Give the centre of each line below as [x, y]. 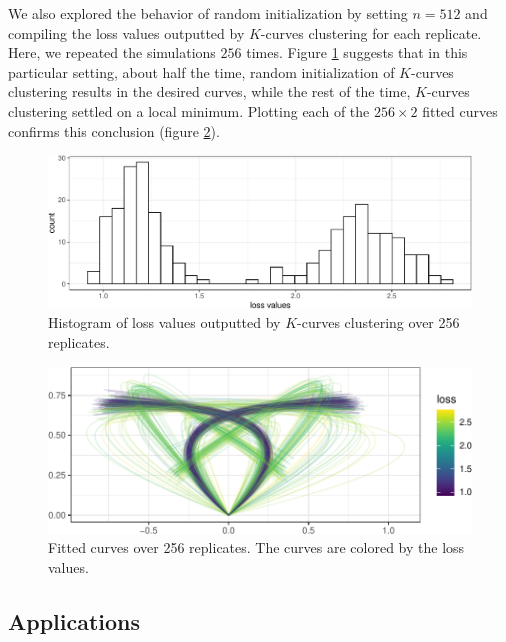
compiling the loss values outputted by [126, 32]
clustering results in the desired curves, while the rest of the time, [209, 91]
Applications [74, 620]
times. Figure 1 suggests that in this [357, 52]
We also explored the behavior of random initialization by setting [208, 13]
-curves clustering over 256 [378, 322]
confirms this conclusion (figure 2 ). [114, 130]
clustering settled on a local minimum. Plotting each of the [189, 110]
